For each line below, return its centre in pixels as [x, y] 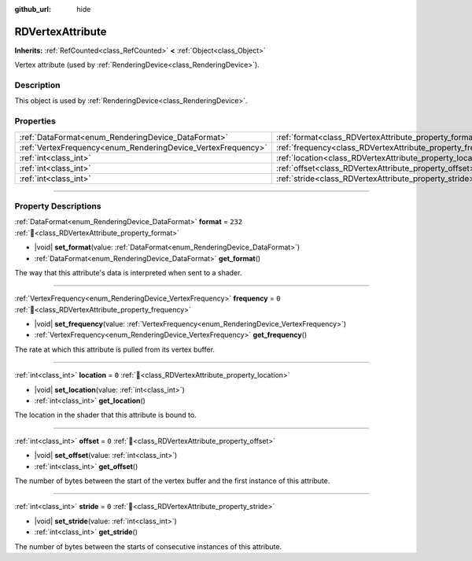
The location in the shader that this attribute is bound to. [105, 415]
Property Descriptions [58, 206]
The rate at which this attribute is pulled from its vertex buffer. [115, 349]
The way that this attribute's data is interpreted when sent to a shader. [128, 272]
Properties [35, 121]
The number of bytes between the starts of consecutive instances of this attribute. [148, 546]
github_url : [33, 9]
